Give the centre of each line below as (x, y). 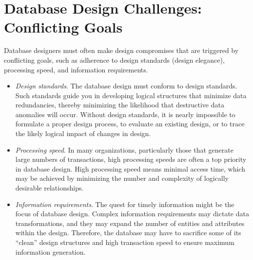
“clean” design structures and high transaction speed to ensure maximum (125, 242)
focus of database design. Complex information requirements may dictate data (132, 214)
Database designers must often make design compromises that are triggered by (121, 50)
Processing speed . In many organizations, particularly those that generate (124, 149)
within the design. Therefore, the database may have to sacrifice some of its (128, 233)
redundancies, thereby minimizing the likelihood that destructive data (120, 105)
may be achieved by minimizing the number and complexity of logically (122, 178)
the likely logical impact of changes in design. (83, 133)
